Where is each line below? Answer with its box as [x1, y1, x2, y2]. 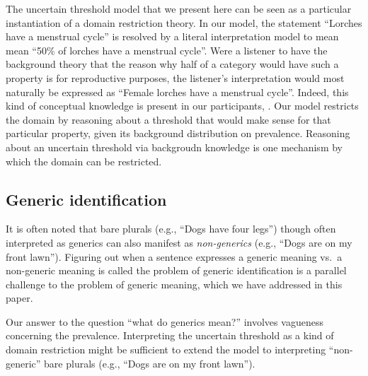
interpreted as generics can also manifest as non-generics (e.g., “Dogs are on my [6, 235, 352, 249]
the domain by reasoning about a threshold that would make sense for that [6, 112, 331, 127]
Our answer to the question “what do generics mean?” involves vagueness [6, 314, 323, 329]
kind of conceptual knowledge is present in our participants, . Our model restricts [6, 98, 359, 113]
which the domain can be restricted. [6, 153, 162, 168]
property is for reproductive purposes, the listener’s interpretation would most [6, 70, 345, 85]
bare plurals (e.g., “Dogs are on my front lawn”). [44, 356, 255, 370]
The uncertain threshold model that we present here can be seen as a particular [6, 1, 352, 16]
